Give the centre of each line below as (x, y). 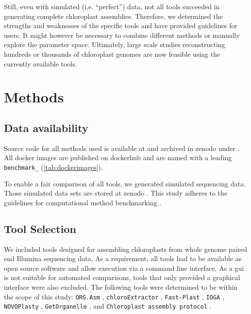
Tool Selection (40, 228)
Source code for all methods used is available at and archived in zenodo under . (122, 148)
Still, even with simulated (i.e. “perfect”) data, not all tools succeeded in (112, 6)
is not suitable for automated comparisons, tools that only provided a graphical (122, 277)
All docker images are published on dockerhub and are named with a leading (118, 157)
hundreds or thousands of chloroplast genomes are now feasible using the (112, 54)
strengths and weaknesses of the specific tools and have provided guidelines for (121, 25)
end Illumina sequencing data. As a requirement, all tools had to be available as (123, 258)
